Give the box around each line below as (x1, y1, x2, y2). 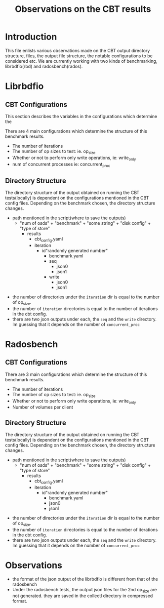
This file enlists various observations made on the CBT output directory (5, 47, 150, 53)
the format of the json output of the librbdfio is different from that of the (12, 576, 158, 582)
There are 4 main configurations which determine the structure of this (5, 128, 147, 134)
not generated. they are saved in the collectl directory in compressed (12, 593, 153, 599)
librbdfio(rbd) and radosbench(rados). (5, 63, 83, 69)
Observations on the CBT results (14, 3, 152, 15)
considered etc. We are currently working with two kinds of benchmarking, (5, 58, 158, 64)
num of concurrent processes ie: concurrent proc (12, 161, 110, 168)
